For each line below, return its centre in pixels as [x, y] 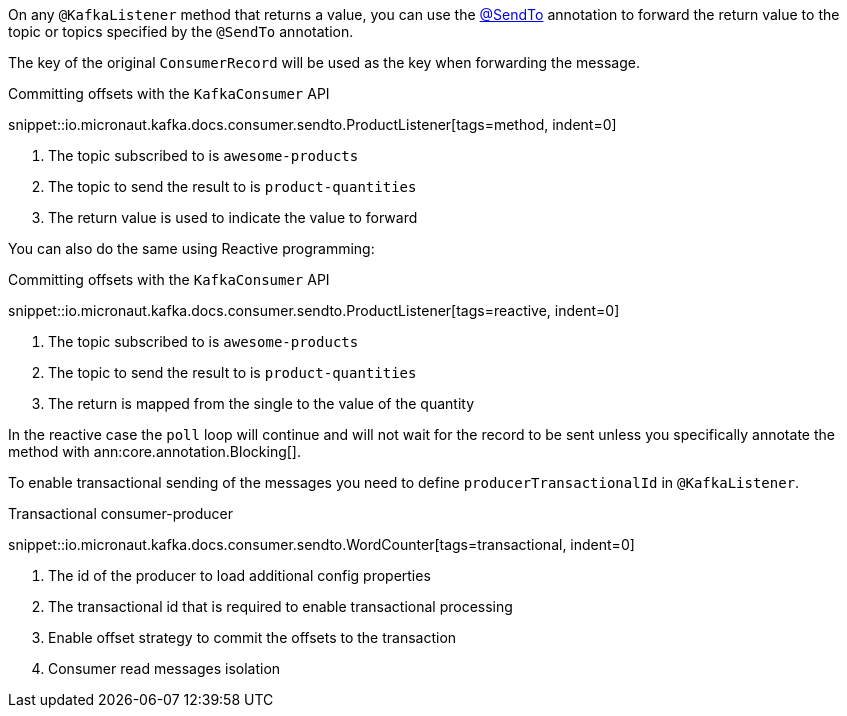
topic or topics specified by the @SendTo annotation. [181, 31]
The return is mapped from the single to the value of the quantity [261, 403]
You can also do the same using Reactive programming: [191, 248]
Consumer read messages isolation [164, 668]
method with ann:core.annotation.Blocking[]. [154, 451]
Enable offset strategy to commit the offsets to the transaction [252, 637]
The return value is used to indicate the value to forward [233, 217]
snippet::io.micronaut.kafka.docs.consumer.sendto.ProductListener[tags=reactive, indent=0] [314, 310]
